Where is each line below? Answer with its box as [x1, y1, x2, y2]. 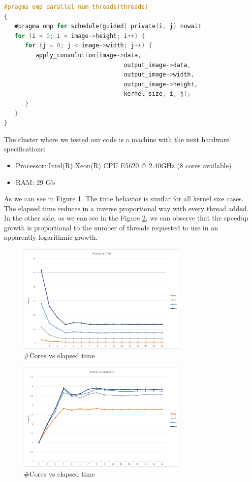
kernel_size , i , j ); [124, 90, 191, 98]
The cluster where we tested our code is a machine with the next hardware [4, 134, 230, 144]
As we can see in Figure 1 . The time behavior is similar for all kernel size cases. [4, 193, 244, 204]
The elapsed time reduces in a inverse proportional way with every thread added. [4, 203, 249, 213]
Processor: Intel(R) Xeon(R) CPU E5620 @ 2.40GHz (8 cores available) [15, 160, 232, 170]
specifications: [4, 144, 46, 154]
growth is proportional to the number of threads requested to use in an [4, 222, 218, 232]
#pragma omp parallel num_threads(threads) [4, 3, 149, 10]
